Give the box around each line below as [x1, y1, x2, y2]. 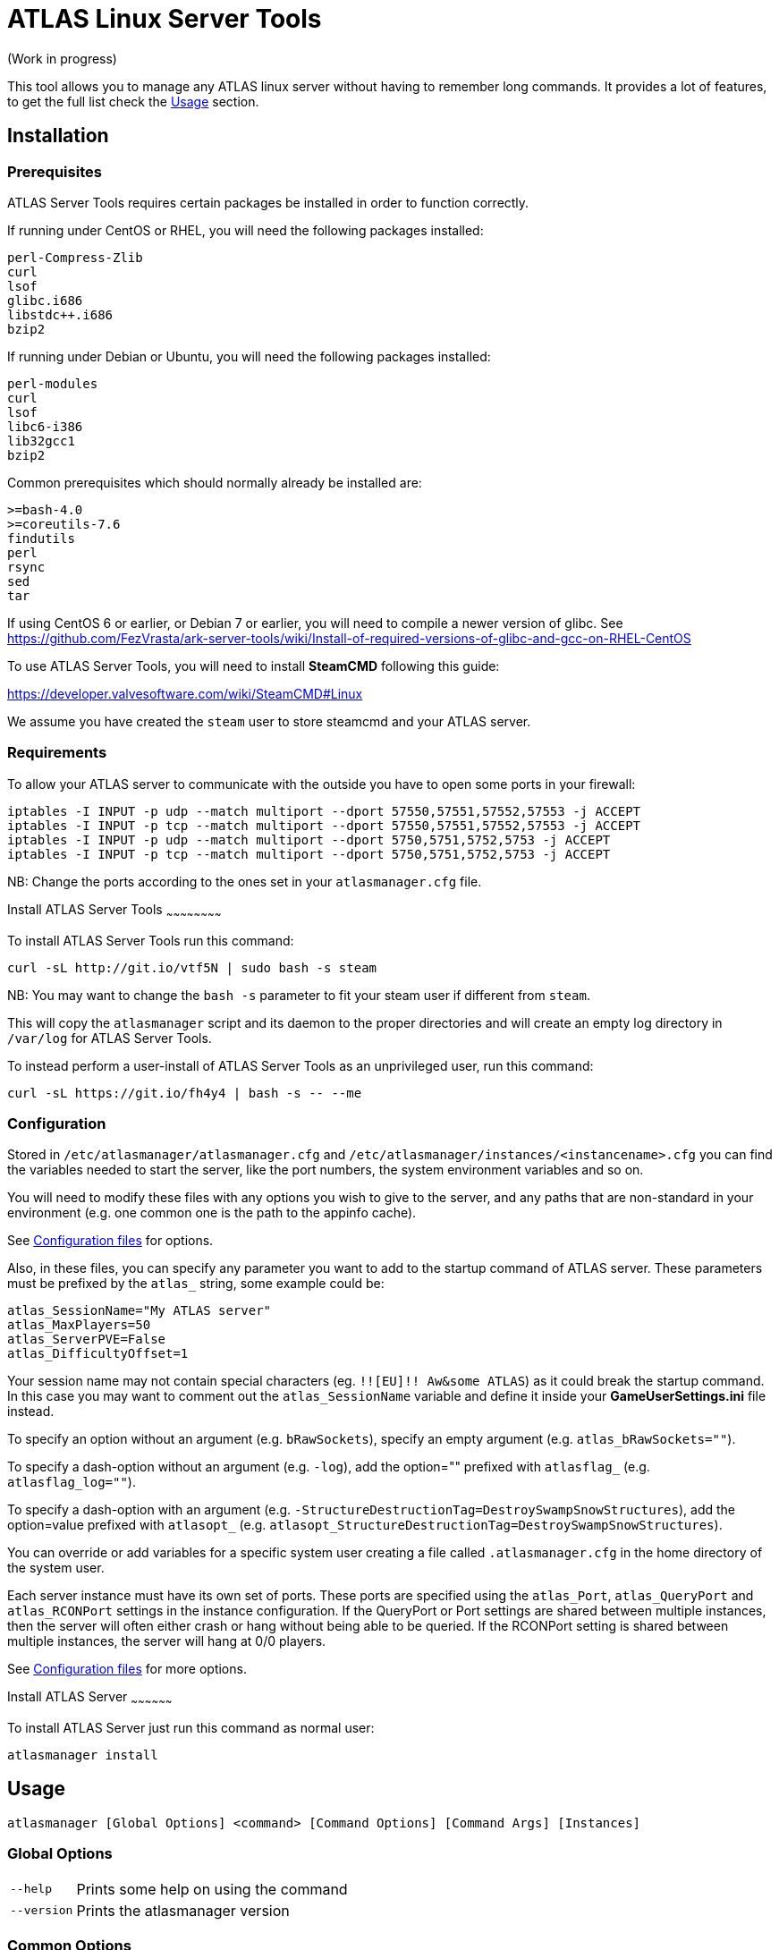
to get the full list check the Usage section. [7, 93, 259, 109]
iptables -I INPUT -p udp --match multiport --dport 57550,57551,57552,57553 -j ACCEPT [7, 803, 641, 818]
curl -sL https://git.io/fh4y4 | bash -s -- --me [7, 1085, 362, 1100]
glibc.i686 [7, 292, 83, 308]
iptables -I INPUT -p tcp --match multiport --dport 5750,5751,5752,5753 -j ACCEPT [7, 846, 611, 861]
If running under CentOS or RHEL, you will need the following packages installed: [7, 222, 484, 238]
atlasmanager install [7, 1748, 158, 1763]
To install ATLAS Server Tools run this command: [7, 932, 294, 948]
